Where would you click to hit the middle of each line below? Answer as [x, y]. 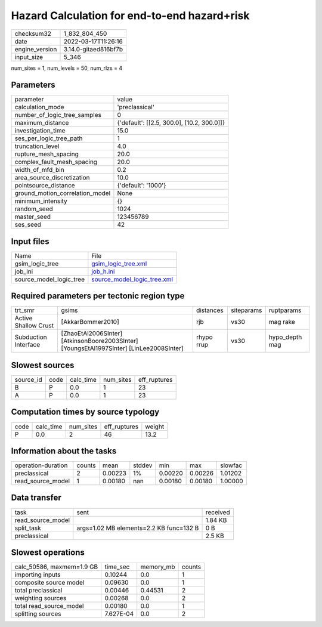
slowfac [231, 465]
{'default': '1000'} [142, 186]
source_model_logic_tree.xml [132, 279]
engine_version [36, 49]
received [218, 512]
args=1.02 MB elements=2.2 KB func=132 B [138, 528]
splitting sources [38, 614]
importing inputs [38, 575]
